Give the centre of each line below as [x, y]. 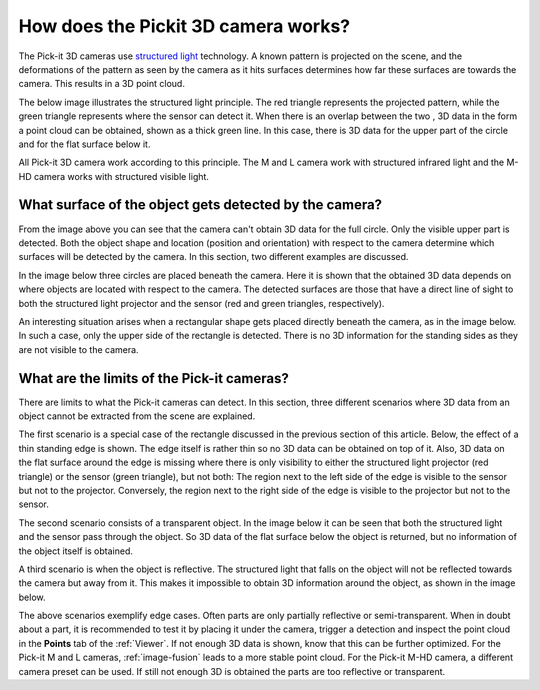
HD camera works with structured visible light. [114, 176]
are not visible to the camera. [78, 349]
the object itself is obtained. [76, 551]
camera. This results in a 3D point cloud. [101, 84]
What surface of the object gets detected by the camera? [200, 205]
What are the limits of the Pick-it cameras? [153, 378]
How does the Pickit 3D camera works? [184, 26]
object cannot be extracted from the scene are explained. [137, 416]
